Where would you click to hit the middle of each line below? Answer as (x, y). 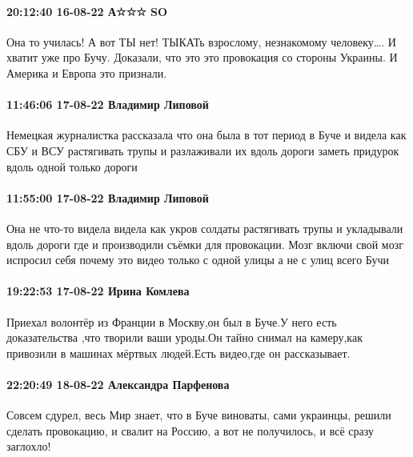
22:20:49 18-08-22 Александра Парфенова (118, 384)
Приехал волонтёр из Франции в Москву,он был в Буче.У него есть (172, 321)
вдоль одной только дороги (72, 166)
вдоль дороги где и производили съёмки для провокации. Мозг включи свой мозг (205, 244)
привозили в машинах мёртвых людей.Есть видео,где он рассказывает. (178, 353)
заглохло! (29, 446)
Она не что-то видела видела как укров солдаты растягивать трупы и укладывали (205, 228)
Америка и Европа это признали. (87, 72)
